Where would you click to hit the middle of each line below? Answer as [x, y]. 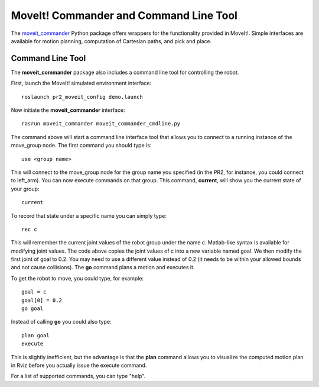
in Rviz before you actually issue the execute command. [79, 365]
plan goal [35, 335]
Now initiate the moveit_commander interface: [68, 110]
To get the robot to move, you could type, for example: [77, 278]
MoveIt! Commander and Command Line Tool [124, 15]
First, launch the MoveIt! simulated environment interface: [81, 83]
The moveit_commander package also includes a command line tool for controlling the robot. [125, 72]
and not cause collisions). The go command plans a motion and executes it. [103, 267]
